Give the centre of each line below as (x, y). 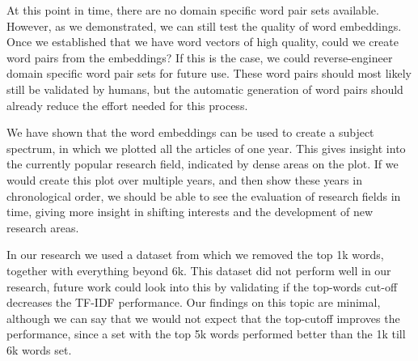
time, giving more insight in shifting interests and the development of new (190, 212)
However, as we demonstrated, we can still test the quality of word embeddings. (204, 25)
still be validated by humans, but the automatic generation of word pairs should (205, 89)
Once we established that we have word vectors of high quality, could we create (203, 42)
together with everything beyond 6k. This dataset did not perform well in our (199, 270)
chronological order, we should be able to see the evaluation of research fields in (204, 195)
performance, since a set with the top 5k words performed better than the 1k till (206, 334)
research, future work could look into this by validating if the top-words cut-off (202, 286)
